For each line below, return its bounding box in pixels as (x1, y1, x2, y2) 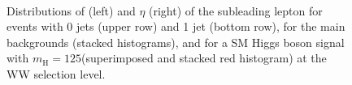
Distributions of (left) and (7, 2, 136, 19)
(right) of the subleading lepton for (149, 2, 323, 19)
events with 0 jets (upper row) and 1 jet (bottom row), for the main (7, 18, 345, 35)
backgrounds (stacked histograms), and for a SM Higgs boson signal (7, 33, 345, 50)
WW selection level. (7, 65, 106, 82)
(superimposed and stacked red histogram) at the (81, 49, 327, 66)
